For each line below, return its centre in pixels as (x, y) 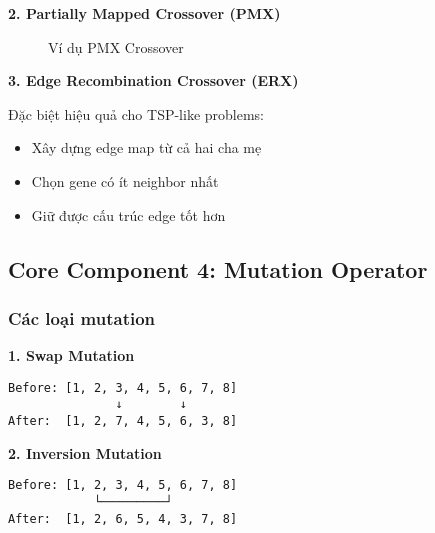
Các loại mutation (82, 317)
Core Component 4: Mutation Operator (218, 268)
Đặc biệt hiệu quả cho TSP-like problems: (136, 113)
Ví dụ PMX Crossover (116, 46)
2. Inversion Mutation (85, 452)
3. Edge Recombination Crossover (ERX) (153, 80)
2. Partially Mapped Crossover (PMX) (144, 13)
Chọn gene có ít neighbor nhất (125, 180)
